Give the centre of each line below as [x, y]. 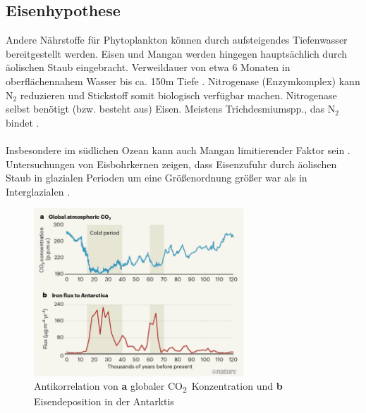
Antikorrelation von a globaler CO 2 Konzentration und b [158, 387]
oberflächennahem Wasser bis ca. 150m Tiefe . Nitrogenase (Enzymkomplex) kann [183, 81]
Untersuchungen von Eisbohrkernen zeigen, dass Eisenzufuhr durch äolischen [171, 164]
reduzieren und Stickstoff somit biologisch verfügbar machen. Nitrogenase [178, 95]
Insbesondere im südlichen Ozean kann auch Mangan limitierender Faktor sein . [178, 150]
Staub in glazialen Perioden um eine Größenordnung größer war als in [157, 178]
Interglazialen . [38, 191]
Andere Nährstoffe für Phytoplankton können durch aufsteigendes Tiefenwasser [177, 40]
